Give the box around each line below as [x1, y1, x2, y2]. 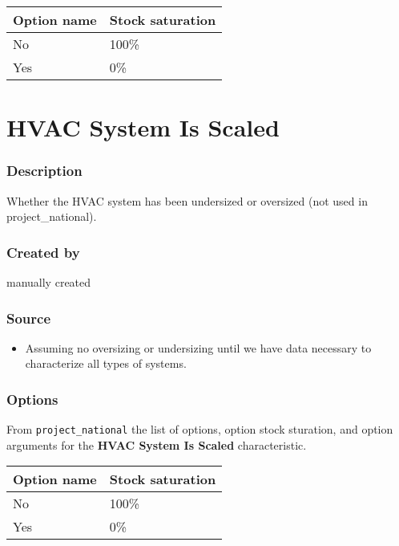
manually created [6, 274, 91, 290]
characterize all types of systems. [25, 355, 187, 372]
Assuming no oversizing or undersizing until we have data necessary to [25, 339, 372, 356]
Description [6, 161, 83, 181]
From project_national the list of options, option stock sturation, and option [6, 421, 393, 438]
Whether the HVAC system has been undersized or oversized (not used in [6, 192, 368, 209]
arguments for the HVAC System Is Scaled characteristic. [6, 436, 307, 453]
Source [6, 308, 51, 328]
